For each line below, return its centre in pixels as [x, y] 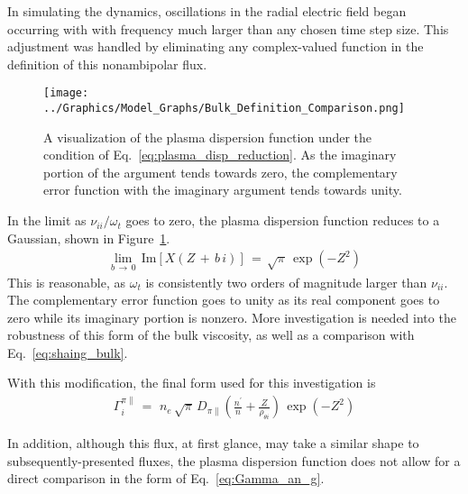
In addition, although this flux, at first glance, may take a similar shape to [213, 443]
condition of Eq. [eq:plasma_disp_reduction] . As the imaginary [220, 155]
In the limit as [47, 220]
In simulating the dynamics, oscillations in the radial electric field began [207, 11]
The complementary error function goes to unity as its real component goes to [224, 300]
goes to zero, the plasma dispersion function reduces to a [283, 220]
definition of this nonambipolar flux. [107, 64]
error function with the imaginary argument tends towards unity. [223, 190]
